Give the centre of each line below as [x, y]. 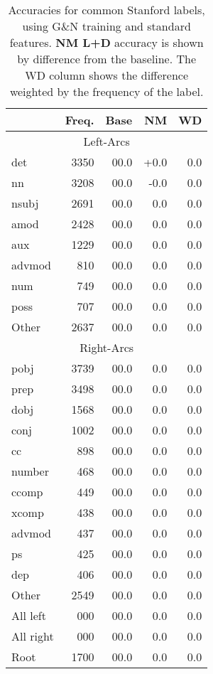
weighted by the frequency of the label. [106, 91]
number [30, 471]
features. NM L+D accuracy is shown [106, 42]
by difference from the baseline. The [106, 59]
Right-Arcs [107, 347]
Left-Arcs [106, 141]
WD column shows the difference [107, 75]
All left [29, 615]
